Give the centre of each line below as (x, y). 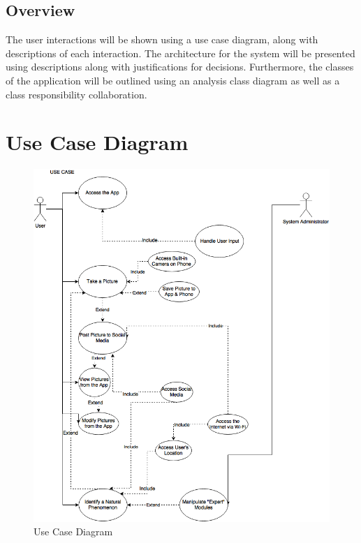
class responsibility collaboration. (76, 94)
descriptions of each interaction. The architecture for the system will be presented (180, 53)
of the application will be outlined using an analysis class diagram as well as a (173, 80)
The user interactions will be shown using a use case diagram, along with (162, 39)
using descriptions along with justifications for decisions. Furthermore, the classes (180, 67)
